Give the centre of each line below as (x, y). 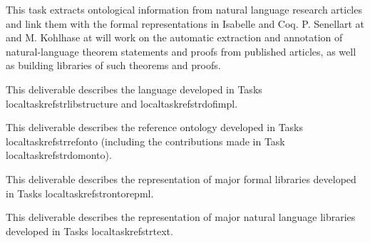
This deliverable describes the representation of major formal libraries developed (181, 179)
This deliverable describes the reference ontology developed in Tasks (155, 127)
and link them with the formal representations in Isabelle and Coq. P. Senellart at (185, 23)
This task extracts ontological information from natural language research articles (184, 9)
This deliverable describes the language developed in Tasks (134, 89)
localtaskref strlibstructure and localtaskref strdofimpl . (122, 103)
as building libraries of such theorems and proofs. (113, 65)
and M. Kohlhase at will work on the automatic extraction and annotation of (174, 37)
